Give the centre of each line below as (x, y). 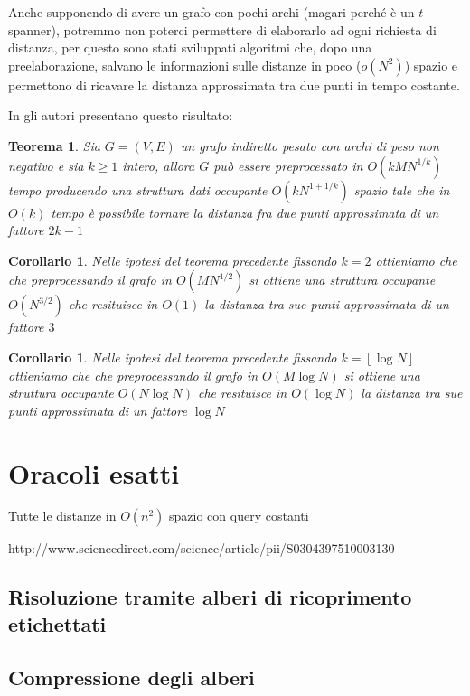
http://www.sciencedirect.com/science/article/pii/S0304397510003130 (202, 548)
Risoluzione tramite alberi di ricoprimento (210, 597)
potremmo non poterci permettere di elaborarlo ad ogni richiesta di (250, 29)
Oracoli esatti (94, 472)
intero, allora (159, 165)
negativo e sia (46, 165)
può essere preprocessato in (288, 165)
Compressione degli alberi (132, 677)
